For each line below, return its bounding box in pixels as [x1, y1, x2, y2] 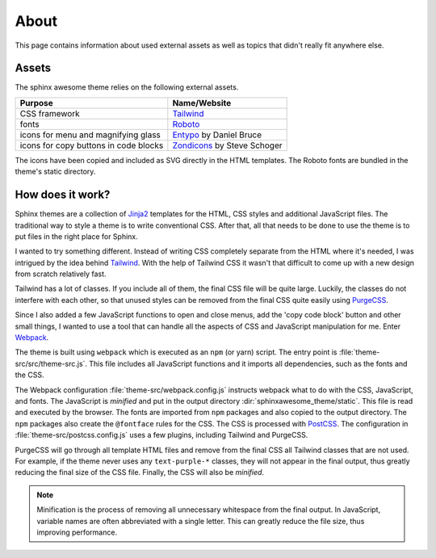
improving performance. [36, 527, 117, 537]
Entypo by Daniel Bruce [172, 129, 262, 141]
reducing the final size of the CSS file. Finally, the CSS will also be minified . [15, 468, 265, 477]
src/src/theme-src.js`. [15, 359, 88, 368]
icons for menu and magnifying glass [19, 129, 161, 141]
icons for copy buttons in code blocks [19, 140, 164, 151]
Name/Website [172, 97, 232, 108]
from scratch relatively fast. [15, 269, 107, 279]
